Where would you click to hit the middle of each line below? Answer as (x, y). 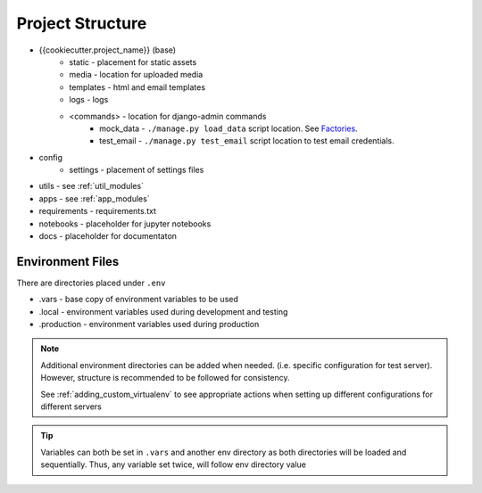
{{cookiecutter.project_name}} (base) (108, 50)
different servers (71, 407)
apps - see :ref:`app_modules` (95, 198)
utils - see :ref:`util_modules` (91, 186)
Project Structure (82, 23)
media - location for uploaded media (136, 75)
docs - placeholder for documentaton (108, 236)
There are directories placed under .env (91, 283)
